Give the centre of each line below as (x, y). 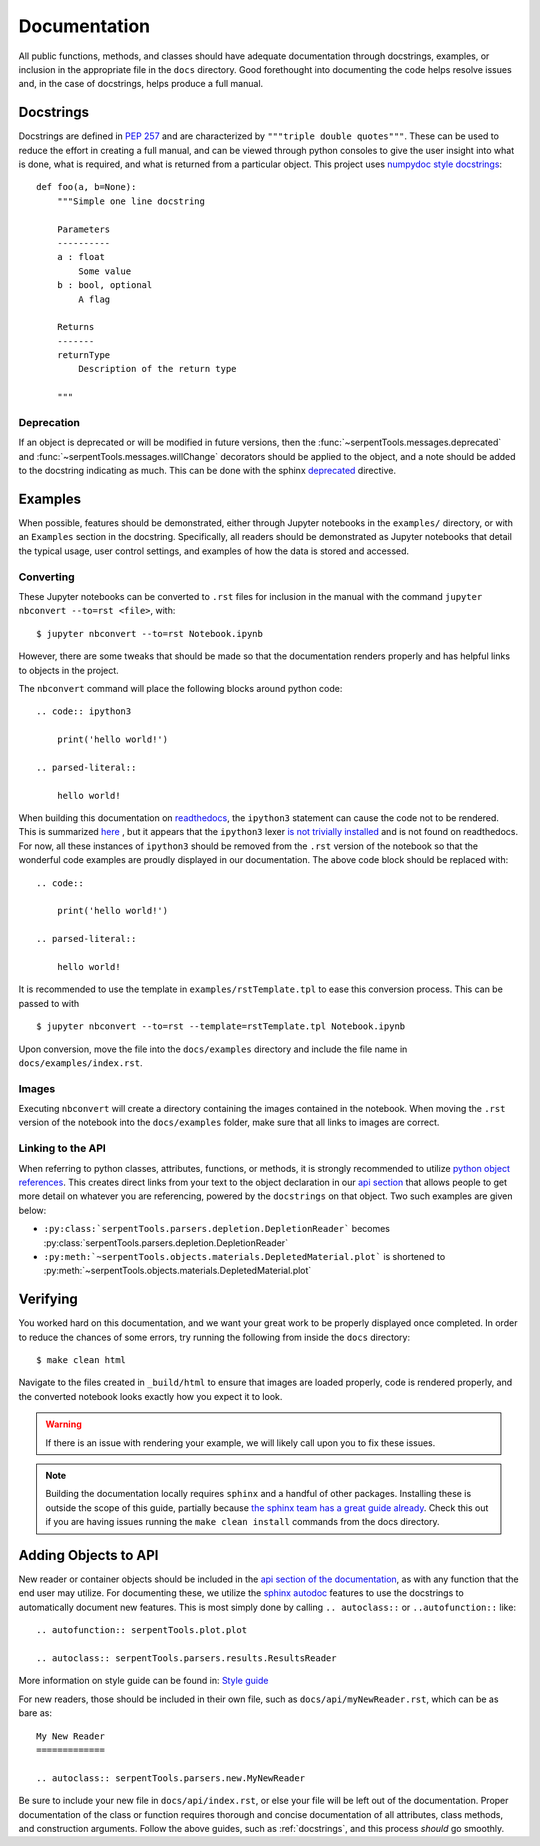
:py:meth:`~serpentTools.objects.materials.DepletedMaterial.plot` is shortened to (244, 1256)
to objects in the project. (68, 670)
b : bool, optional (104, 285)
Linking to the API (62, 1148)
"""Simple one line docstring (130, 201)
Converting (46, 577)
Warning (63, 1424)
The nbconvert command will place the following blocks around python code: (180, 688)
